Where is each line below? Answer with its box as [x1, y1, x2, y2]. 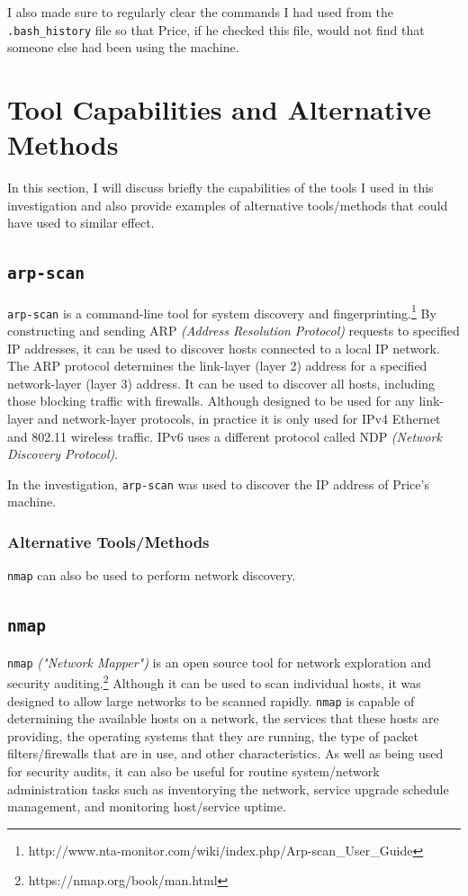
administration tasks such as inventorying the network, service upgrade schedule [7, 779, 449, 798]
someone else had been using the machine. [7, 38, 239, 57]
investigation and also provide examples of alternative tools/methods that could [7, 195, 448, 214]
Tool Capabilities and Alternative [7, 91, 432, 128]
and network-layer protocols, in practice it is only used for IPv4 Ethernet [37, 409, 441, 427]
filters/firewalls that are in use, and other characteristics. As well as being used [7, 744, 444, 763]
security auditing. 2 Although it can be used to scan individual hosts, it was [7, 671, 421, 692]
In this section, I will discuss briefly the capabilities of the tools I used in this [7, 178, 434, 197]
